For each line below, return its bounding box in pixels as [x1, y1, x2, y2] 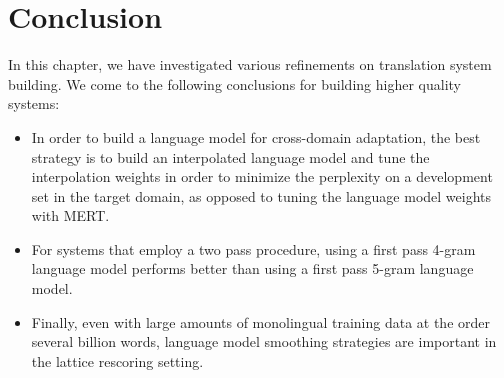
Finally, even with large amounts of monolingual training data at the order [31, 311, 491, 332]
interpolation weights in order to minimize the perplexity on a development [31, 166, 493, 187]
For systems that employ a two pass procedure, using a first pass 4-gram [31, 238, 476, 259]
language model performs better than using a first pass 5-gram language [31, 258, 474, 279]
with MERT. [31, 205, 110, 226]
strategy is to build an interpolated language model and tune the [31, 146, 430, 167]
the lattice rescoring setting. [31, 350, 204, 371]
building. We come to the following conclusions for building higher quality [8, 73, 461, 94]
